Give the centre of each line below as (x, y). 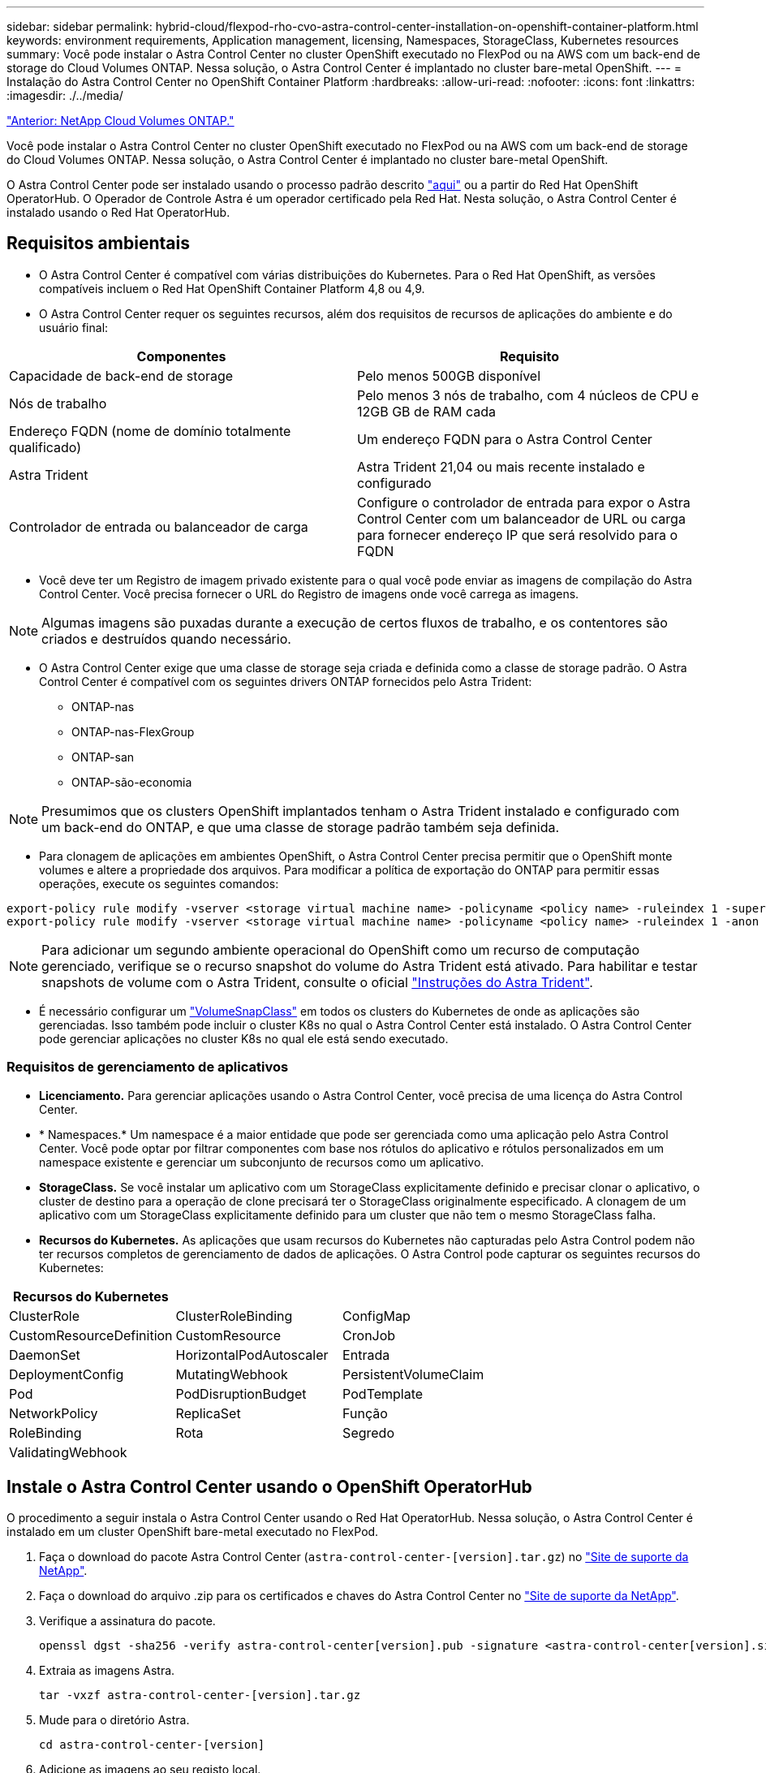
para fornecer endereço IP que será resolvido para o (518, 535)
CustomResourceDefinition (91, 1335)
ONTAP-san (103, 757)
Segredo (368, 1432)
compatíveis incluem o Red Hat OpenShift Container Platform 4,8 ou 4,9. (232, 288)
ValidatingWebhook (68, 1452)
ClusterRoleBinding (234, 1316)
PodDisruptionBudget (241, 1393)
